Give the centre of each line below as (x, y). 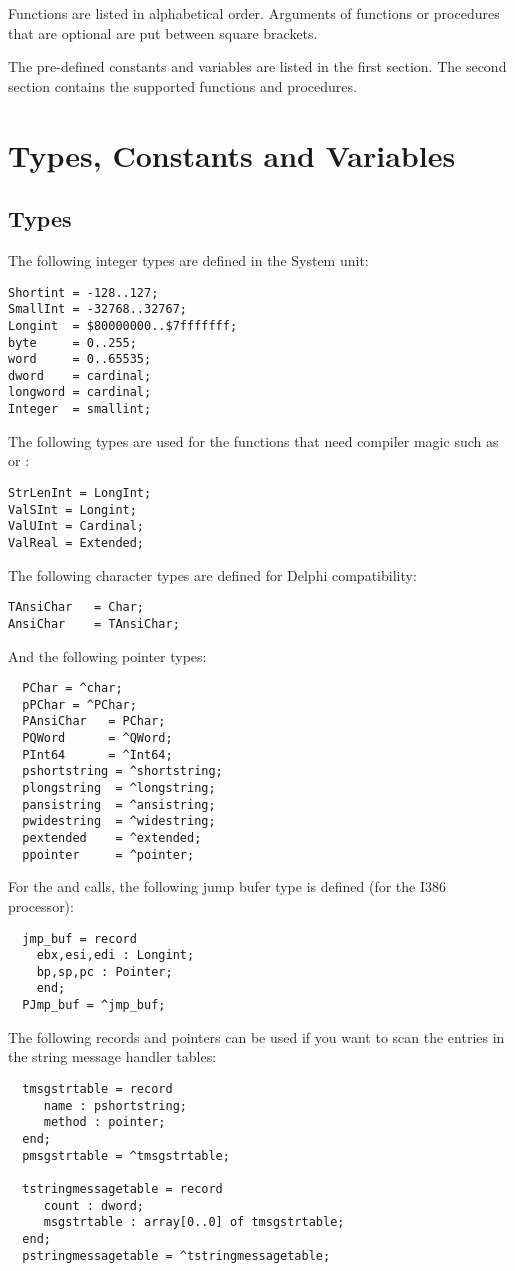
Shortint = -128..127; (83, 292)
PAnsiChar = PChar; (94, 721)
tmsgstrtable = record (97, 1088)
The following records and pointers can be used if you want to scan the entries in (256, 1036)
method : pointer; (104, 1122)
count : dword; (94, 1205)
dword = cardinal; (80, 375)
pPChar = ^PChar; (79, 704)
